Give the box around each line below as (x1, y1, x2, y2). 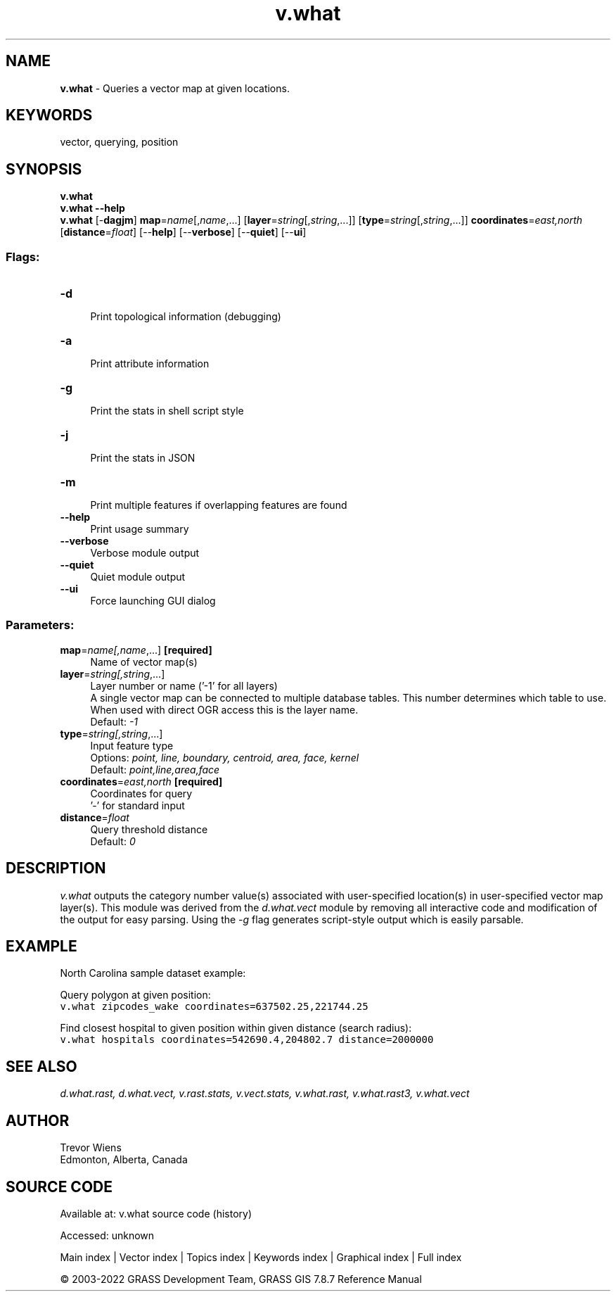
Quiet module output (90, 571, 186, 583)
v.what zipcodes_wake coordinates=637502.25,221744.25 (60, 1001, 368, 1013)
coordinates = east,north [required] (60, 775, 223, 787)
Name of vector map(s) (90, 655, 198, 668)
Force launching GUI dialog (90, 595, 216, 607)
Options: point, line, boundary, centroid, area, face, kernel (90, 751, 359, 764)
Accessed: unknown (60, 1229, 155, 1241)
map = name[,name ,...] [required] (60, 643, 212, 656)
